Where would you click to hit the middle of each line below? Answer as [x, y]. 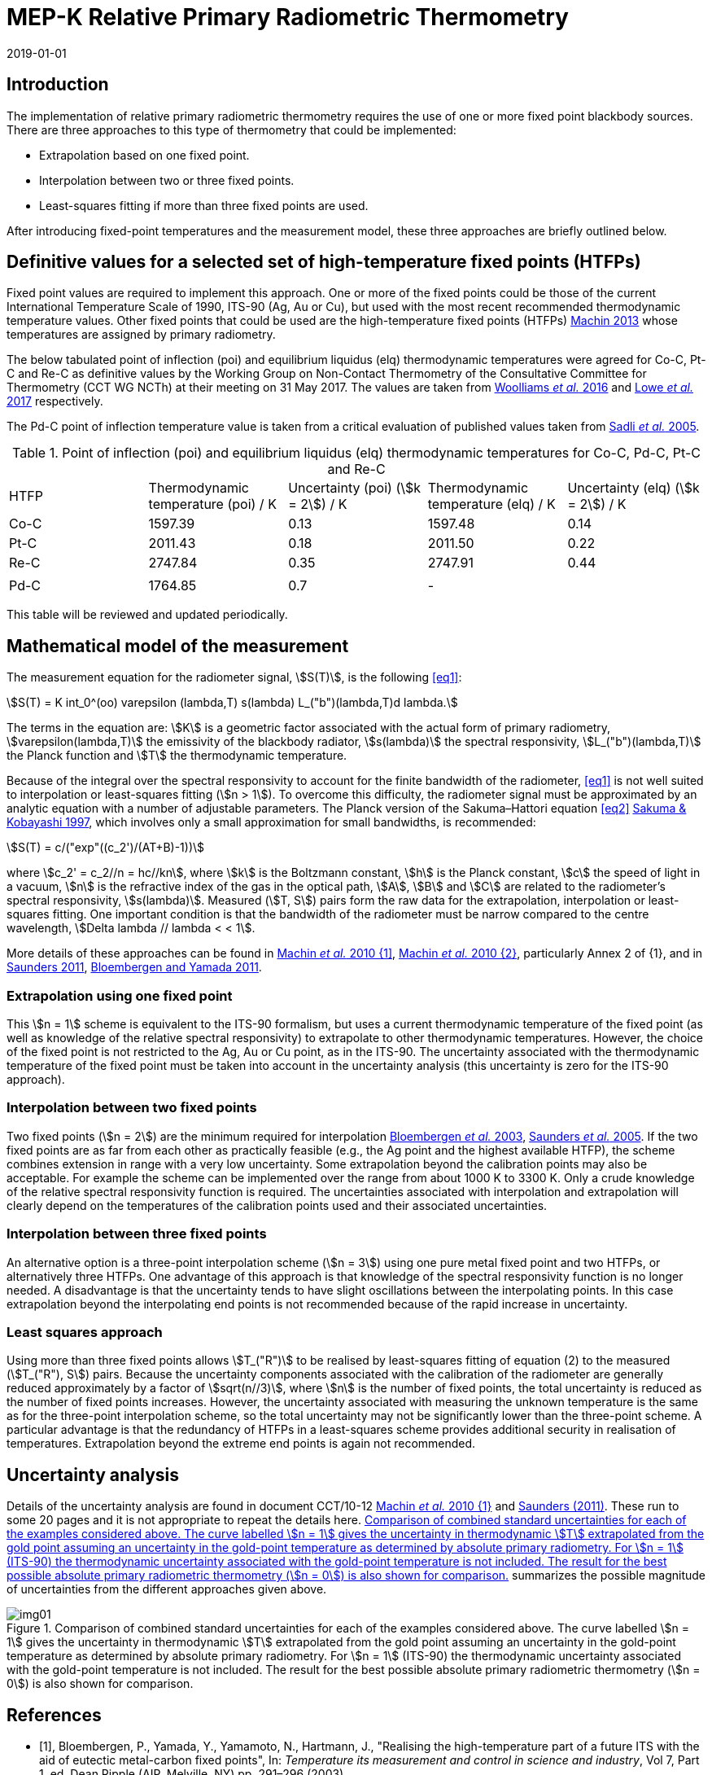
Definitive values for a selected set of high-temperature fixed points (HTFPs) [324, 262]
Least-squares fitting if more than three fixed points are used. [204, 205]
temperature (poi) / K [212, 504]
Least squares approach [85, 1332]
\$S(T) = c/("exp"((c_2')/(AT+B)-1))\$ [106, 848]
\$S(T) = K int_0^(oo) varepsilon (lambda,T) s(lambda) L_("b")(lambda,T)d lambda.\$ [232, 703]
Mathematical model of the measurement [178, 646]
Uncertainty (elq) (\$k [633, 488]
